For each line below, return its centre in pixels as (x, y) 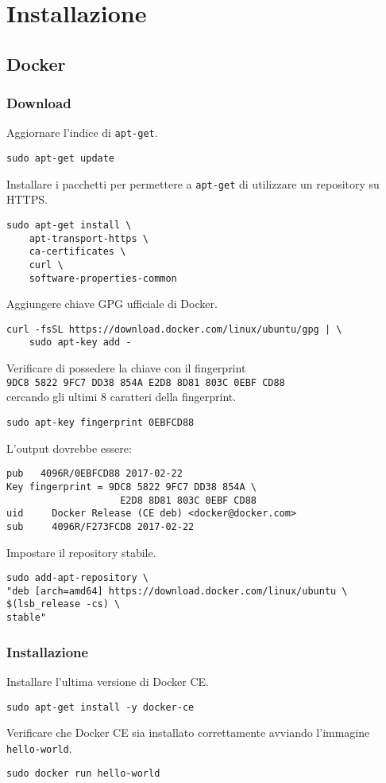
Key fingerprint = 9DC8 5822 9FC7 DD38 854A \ (131, 487)
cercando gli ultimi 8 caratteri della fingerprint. (122, 397)
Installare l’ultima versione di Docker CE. (108, 681)
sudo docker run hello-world (83, 774)
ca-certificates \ (77, 252)
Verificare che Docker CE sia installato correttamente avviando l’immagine (188, 732)
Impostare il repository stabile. (81, 552)
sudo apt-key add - (80, 343)
